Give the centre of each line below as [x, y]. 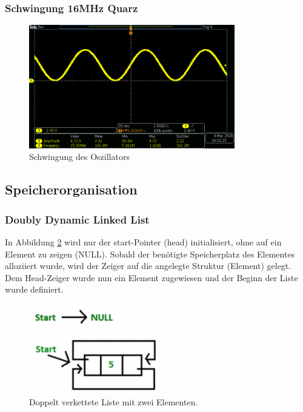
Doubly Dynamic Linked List [77, 219]
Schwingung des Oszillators [79, 157]
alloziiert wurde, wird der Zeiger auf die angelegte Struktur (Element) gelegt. [148, 266]
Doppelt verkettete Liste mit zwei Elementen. [114, 401]
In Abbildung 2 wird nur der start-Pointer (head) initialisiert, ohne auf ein [143, 241]
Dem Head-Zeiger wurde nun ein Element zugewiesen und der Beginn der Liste [151, 277]
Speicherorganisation [71, 189]
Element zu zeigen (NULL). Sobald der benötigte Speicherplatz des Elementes [150, 254]
